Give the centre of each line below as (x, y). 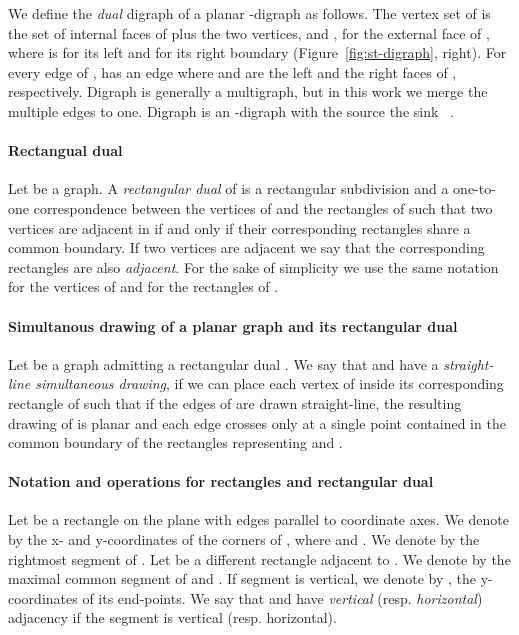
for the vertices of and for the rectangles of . (143, 286)
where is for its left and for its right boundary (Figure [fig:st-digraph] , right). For (257, 52)
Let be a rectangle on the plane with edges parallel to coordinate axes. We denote (258, 519)
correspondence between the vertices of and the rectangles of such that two (263, 207)
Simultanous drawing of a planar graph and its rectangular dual (233, 325)
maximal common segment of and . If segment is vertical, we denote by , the (242, 578)
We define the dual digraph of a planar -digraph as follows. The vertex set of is (249, 13)
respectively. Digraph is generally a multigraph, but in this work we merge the (248, 91)
